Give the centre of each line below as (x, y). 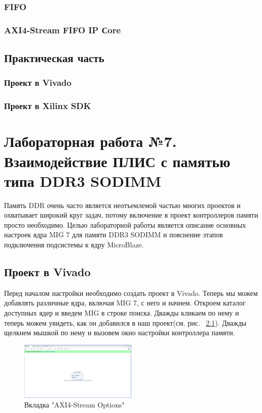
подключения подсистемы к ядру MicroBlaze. (74, 245)
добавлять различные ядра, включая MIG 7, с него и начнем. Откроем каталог (125, 303)
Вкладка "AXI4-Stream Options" (74, 405)
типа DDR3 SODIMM (83, 180)
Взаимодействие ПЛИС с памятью (117, 161)
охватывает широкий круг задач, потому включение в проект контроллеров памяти (131, 215)
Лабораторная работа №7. (90, 141)
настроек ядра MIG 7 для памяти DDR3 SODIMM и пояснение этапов (114, 235)
